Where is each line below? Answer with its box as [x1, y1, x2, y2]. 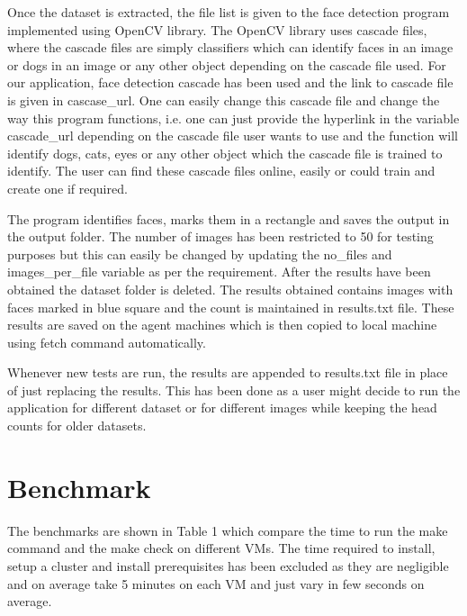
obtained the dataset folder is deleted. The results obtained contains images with [7, 279, 454, 298]
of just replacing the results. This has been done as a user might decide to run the [7, 380, 461, 399]
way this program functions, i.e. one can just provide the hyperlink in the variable [7, 108, 460, 127]
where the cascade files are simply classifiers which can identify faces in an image [7, 38, 454, 57]
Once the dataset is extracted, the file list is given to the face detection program [7, 3, 450, 21]
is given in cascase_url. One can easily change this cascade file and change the [7, 90, 440, 109]
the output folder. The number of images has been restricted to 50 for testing [7, 227, 434, 246]
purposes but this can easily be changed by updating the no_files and [7, 244, 392, 263]
